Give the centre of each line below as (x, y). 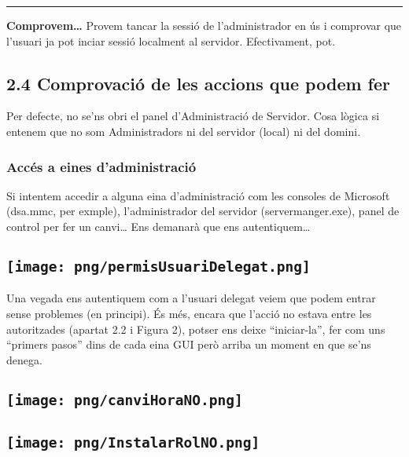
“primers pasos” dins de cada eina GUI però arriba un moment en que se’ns (189, 344)
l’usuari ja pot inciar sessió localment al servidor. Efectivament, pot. (171, 40)
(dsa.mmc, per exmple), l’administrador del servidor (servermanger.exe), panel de (203, 211)
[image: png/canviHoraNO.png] (125, 400)
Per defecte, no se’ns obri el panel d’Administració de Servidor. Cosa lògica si (193, 116)
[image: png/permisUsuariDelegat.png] (158, 266)
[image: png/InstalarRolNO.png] (133, 443)
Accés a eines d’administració (101, 166)
